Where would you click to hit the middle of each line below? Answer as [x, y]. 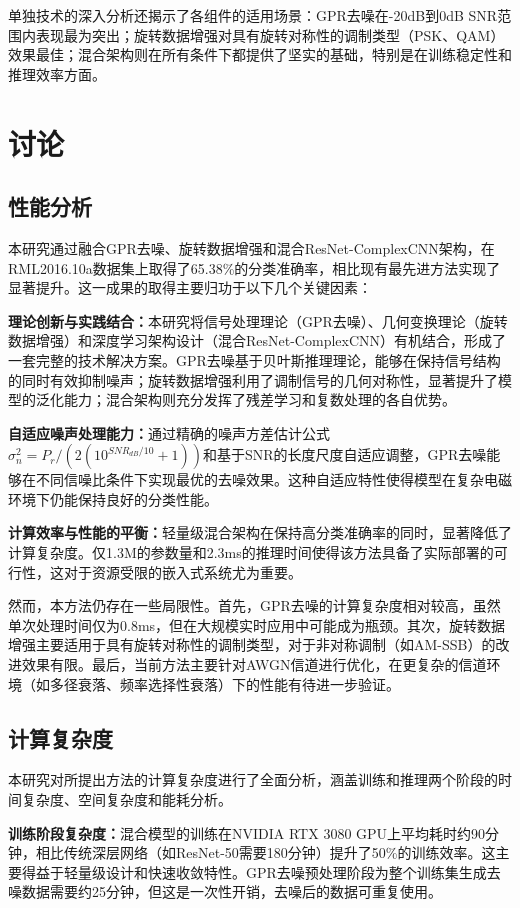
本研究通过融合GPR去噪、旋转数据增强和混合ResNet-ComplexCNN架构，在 [251, 247]
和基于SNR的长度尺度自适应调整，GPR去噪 [344, 454]
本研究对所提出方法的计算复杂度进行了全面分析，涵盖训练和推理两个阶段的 [253, 779]
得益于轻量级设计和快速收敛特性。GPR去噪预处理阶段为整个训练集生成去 [261, 871]
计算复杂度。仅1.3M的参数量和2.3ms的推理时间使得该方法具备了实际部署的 [251, 552]
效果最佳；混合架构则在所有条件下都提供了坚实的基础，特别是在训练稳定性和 [260, 54]
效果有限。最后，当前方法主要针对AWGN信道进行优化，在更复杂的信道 [254, 664]
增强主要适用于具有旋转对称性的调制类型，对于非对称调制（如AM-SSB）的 [252, 644]
